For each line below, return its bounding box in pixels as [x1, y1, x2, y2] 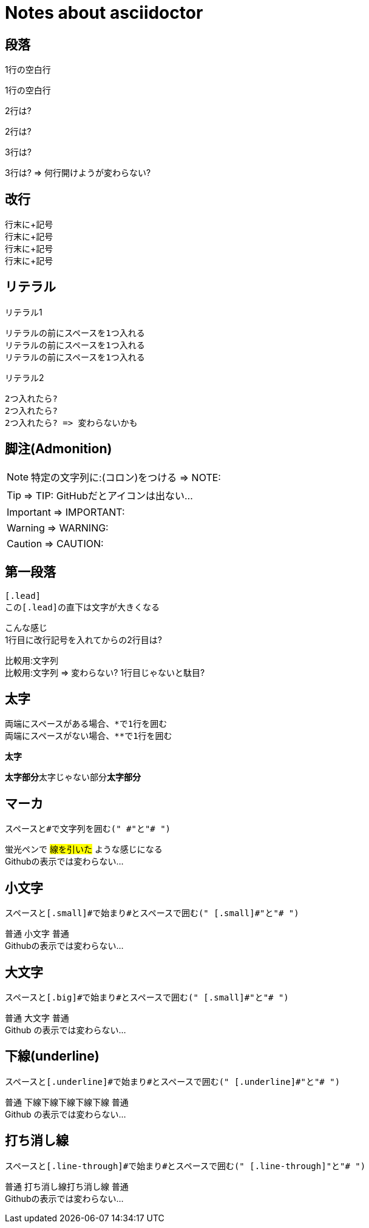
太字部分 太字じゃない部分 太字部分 [5, 772, 141, 783]
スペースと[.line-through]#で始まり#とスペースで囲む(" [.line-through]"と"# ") [5, 1161, 366, 1171]
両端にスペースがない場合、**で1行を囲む [5, 731, 172, 741]
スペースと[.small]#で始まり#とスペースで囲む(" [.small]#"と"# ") [5, 908, 299, 919]
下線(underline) [5, 1048, 100, 1064]
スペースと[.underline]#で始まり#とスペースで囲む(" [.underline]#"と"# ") [5, 1076, 340, 1087]
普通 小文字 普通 [5, 928, 69, 939]
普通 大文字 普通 [5, 1012, 69, 1023]
